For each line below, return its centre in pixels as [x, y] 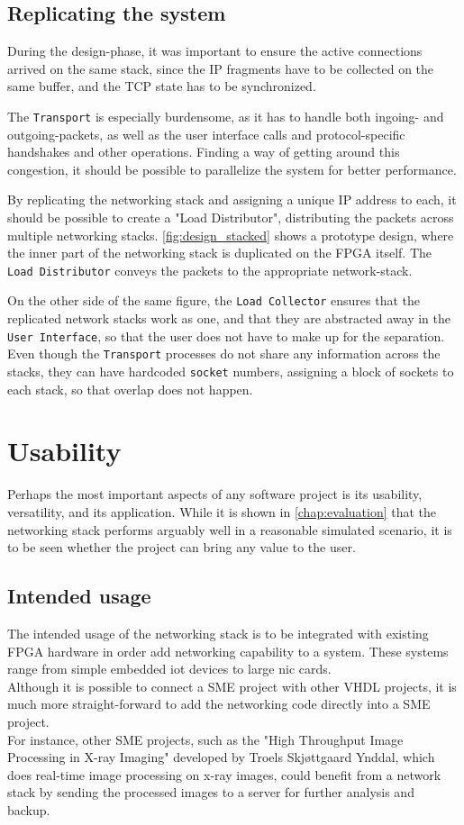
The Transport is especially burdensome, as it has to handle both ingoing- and [226, 116]
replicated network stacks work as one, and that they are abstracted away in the [229, 318]
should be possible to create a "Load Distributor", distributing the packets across [231, 218]
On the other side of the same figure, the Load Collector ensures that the [214, 300]
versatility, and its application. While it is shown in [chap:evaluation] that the [222, 511]
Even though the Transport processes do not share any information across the [224, 354]
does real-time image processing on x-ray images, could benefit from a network [224, 774]
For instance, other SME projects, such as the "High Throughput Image [205, 739]
